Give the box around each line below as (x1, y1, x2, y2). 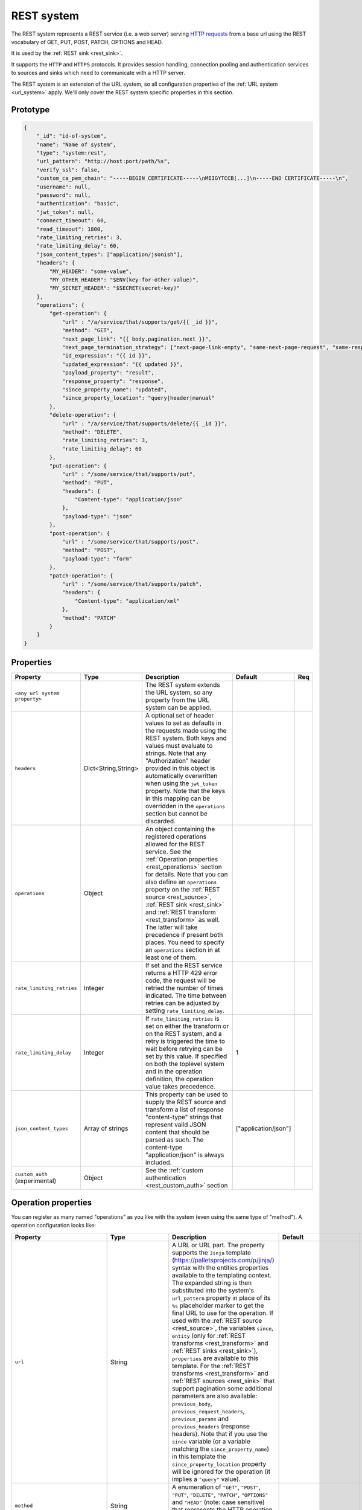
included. (145, 1158, 172, 1167)
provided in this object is (145, 764, 215, 773)
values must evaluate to (145, 742, 213, 750)
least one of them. (145, 953, 197, 962)
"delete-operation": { (49, 411, 117, 419)
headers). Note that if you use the (172, 1429, 268, 1438)
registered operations (145, 832, 207, 841)
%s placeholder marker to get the (172, 1301, 264, 1309)
